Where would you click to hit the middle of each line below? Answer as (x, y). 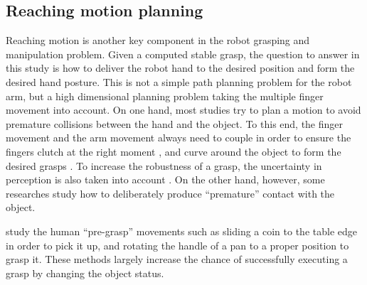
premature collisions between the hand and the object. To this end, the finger (175, 123)
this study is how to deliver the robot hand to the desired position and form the (180, 68)
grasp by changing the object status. (85, 273)
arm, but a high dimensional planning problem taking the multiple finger (165, 96)
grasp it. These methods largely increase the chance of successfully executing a (177, 259)
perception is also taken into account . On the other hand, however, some (165, 179)
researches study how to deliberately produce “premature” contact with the (170, 193)
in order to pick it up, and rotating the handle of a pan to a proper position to (177, 245)
